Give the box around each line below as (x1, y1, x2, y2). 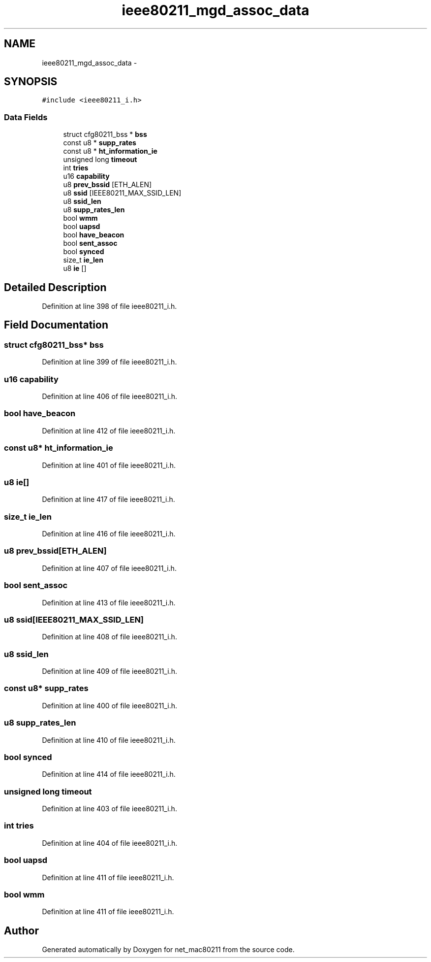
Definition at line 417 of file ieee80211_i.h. (42, 495, 175, 504)
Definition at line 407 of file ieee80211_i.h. (42, 564, 177, 572)
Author (4, 924, 39, 937)
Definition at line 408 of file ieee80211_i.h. (42, 632, 177, 641)
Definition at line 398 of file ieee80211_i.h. (42, 302, 177, 311)
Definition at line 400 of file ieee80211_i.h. (42, 701, 178, 710)
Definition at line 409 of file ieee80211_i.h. (42, 667, 177, 675)
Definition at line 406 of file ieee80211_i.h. (42, 392, 177, 400)
